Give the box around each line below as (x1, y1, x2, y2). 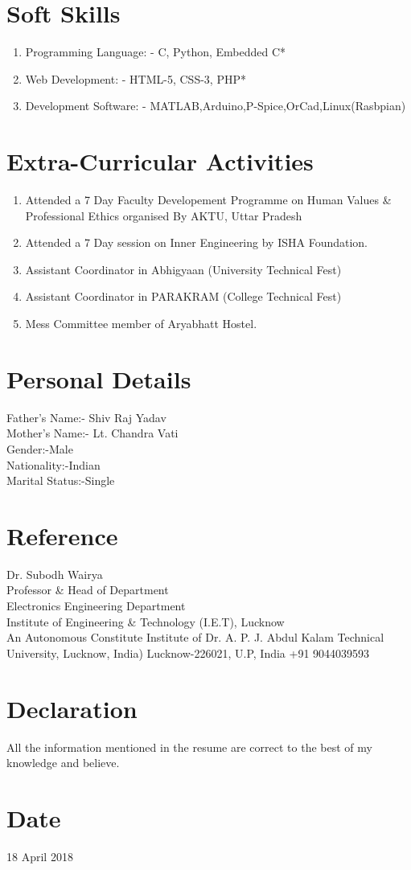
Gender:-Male (6, 440, 73, 457)
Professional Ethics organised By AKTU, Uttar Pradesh (25, 207, 302, 224)
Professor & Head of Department (6, 581, 169, 598)
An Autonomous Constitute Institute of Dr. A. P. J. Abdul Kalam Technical (6, 629, 384, 646)
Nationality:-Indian (6, 456, 101, 473)
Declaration (6, 691, 138, 724)
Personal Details (6, 362, 191, 395)
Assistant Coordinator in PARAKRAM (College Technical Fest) (25, 288, 342, 305)
